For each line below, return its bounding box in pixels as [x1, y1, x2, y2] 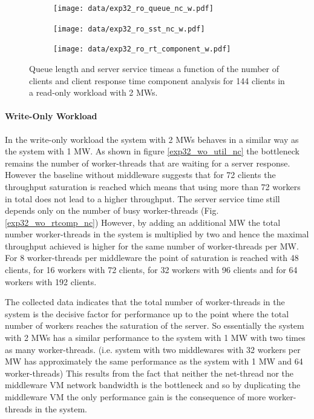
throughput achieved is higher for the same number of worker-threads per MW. [5, 239, 299, 252]
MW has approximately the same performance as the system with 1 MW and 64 [5, 355, 303, 368]
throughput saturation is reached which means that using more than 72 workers [5, 180, 301, 193]
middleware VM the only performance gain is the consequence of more [5, 391, 266, 403]
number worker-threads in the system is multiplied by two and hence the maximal [5, 228, 309, 240]
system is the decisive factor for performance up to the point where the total [5, 307, 289, 320]
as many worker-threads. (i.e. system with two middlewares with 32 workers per [5, 343, 301, 355]
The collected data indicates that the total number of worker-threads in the [5, 295, 285, 308]
